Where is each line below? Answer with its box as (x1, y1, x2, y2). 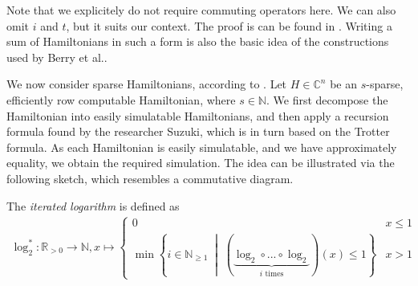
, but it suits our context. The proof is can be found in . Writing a (66, 17, 392, 34)
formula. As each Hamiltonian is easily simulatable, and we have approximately (6, 138, 397, 155)
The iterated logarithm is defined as (6, 197, 180, 214)
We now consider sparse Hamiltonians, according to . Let (6, 76, 287, 92)
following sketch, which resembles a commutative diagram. (6, 170, 294, 186)
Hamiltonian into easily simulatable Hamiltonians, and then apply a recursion (6, 107, 389, 124)
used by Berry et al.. (6, 48, 108, 65)
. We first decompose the (266, 91, 388, 108)
